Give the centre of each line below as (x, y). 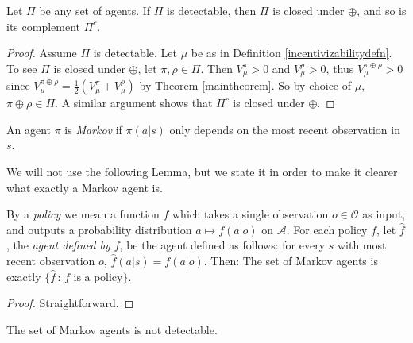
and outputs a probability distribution (99, 229)
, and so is (382, 10)
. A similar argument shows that (134, 103)
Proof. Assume (42, 53)
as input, (384, 214)
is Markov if (93, 129)
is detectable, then (212, 10)
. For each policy (327, 229)
